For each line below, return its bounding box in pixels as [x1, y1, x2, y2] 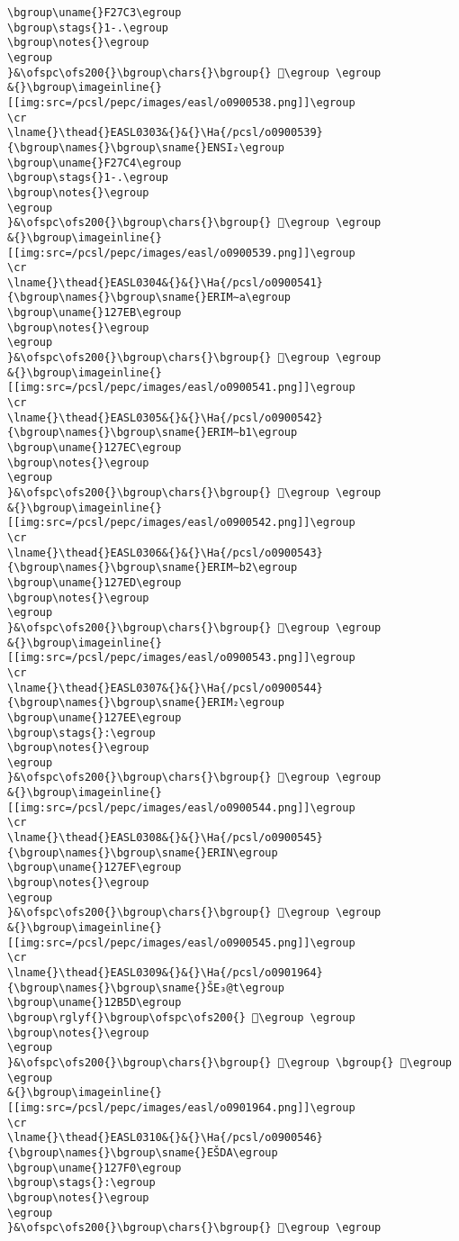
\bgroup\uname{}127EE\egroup [7, 711, 182, 724]
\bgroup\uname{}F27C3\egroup [7, 6, 182, 19]
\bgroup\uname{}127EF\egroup [7, 861, 182, 874]
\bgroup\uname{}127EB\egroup [7, 306, 182, 320]
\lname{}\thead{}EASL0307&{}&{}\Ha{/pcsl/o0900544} [7, 681, 323, 694]
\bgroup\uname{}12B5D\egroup [7, 996, 182, 1010]
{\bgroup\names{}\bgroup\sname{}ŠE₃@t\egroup [7, 981, 284, 994]
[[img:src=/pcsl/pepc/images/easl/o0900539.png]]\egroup [7, 246, 355, 259]
